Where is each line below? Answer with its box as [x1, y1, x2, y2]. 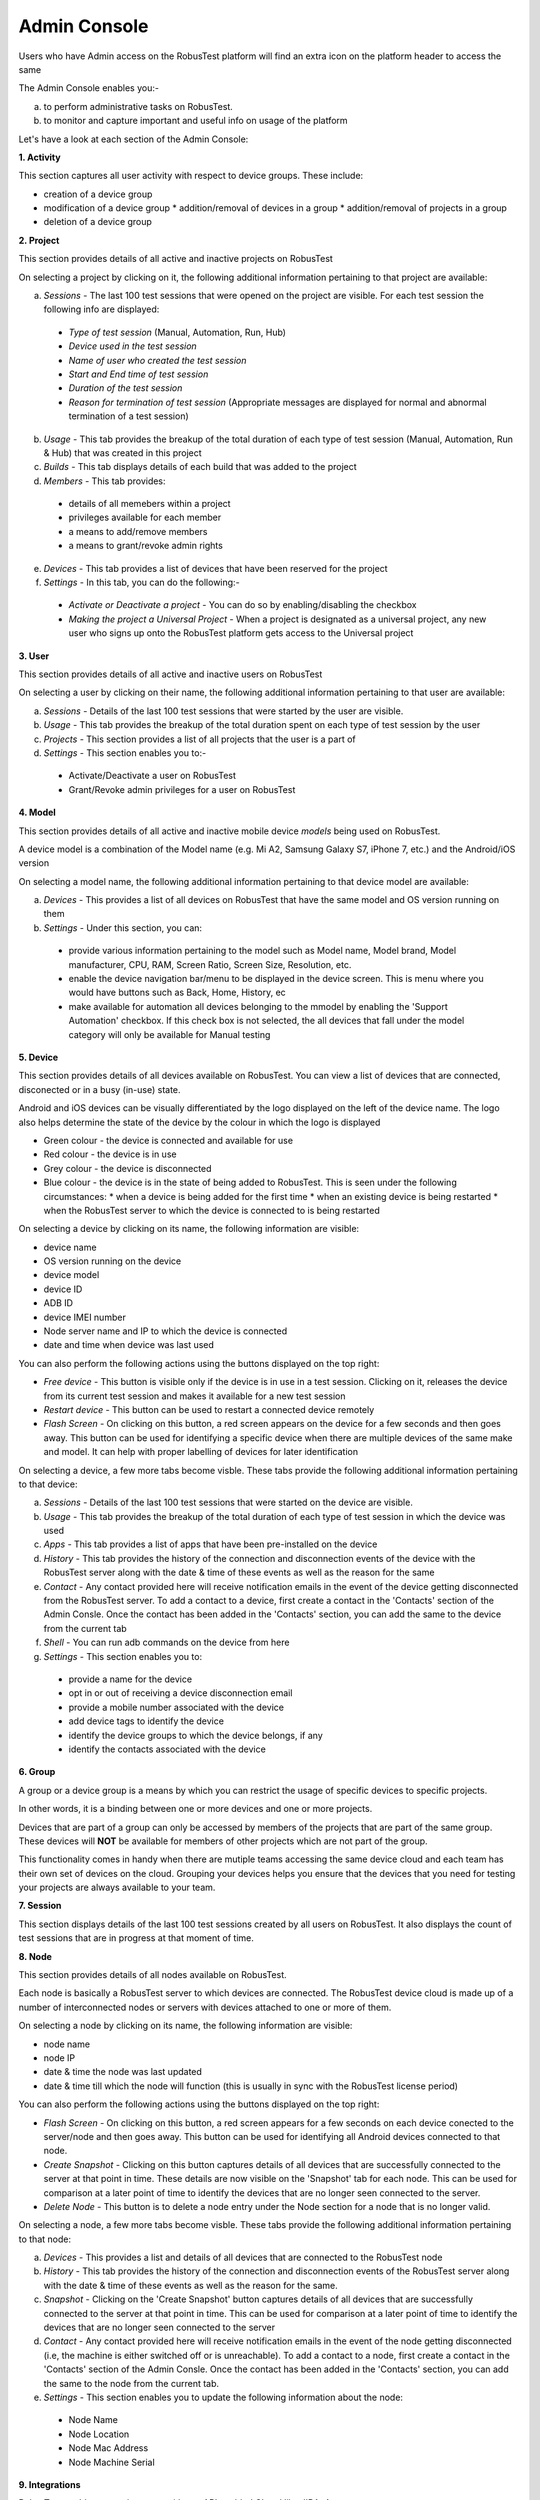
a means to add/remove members [68, 525, 209, 537]
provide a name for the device [68, 1673, 193, 1685]
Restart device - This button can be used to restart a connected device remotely [43, 1403, 375, 1415]
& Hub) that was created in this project [43, 446, 202, 459]
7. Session [18, 1900, 62, 1912]
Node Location [68, 2428, 130, 2440]
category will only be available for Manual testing [68, 1028, 271, 1040]
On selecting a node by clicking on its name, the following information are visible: [18, 2020, 353, 2032]
